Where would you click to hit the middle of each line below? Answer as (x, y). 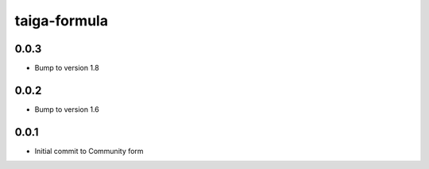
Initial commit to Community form (89, 151)
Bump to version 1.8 (67, 68)
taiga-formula (62, 21)
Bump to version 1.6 (67, 109)
